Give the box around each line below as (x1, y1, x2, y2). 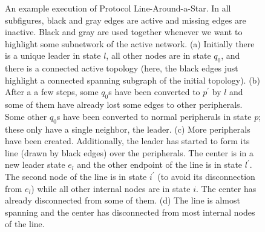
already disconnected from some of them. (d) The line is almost (5, 194, 240, 207)
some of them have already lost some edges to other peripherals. (5, 98, 243, 111)
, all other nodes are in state (106, 49, 211, 62)
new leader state (5, 158, 65, 171)
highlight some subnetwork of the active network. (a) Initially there (5, 37, 255, 50)
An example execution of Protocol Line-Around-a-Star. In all (5, 2, 231, 14)
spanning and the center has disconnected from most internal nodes (5, 205, 255, 218)
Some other (5, 110, 47, 122)
